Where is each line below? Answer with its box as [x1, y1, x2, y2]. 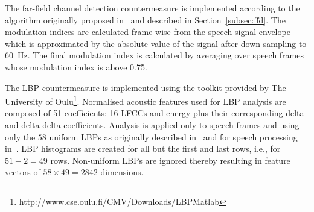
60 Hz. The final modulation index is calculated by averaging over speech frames [5, 49, 304, 61]
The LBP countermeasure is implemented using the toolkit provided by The [5, 81, 286, 93]
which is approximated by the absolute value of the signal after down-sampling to [5, 37, 307, 49]
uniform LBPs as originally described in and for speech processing [49, 130, 298, 143]
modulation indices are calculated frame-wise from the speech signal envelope [5, 25, 290, 38]
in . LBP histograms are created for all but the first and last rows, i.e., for [5, 142, 281, 155]
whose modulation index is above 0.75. [5, 60, 147, 73]
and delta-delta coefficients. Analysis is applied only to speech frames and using [5, 119, 300, 131]
